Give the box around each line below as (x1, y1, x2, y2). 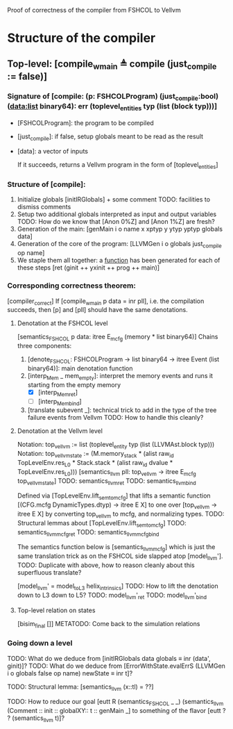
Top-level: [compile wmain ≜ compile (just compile (7, 58, 217, 72)
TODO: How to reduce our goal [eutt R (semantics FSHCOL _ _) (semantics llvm (7, 698, 224, 707)
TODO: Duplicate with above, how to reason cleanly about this (17, 561, 196, 569)
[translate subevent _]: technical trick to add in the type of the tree (27, 406, 217, 414)
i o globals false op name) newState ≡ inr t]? (7, 669, 133, 677)
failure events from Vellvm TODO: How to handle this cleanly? (27, 413, 204, 422)
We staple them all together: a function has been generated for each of (17, 256, 221, 265)
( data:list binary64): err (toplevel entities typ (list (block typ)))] (7, 101, 217, 113)
